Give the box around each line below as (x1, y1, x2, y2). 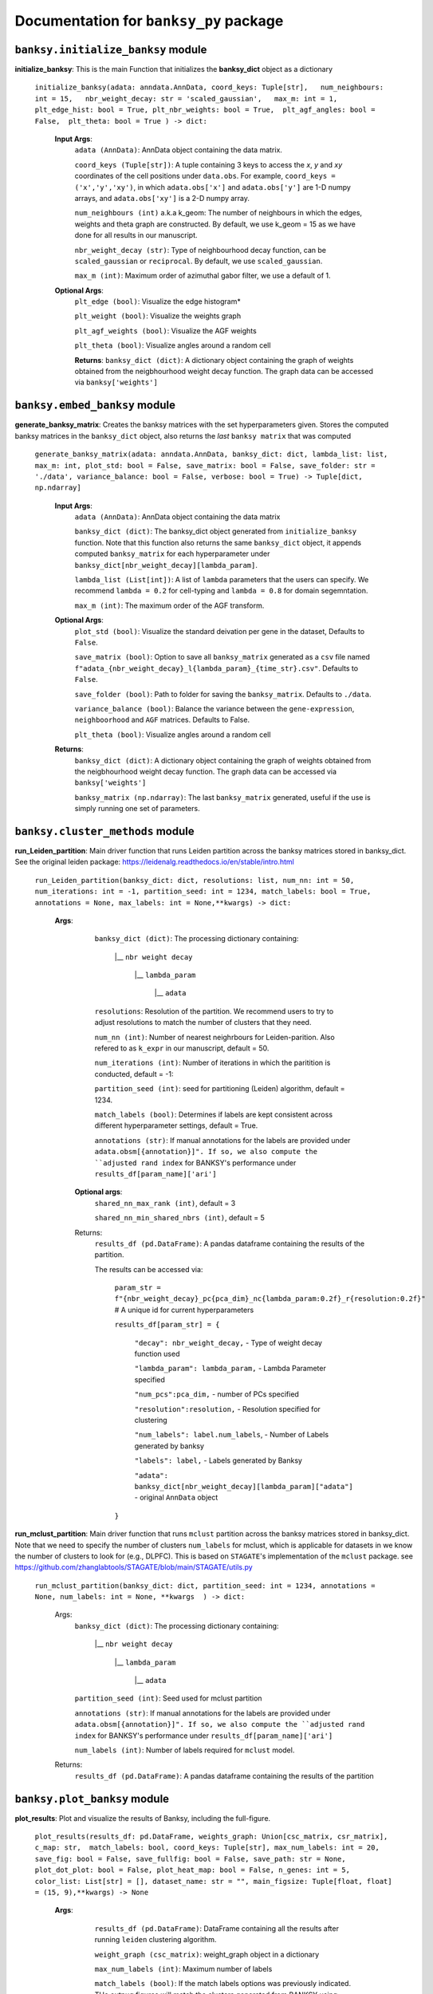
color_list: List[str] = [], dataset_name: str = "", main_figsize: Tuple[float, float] (34, 1877, 392, 1886)
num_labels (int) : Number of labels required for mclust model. (74, 1745, 295, 1755)
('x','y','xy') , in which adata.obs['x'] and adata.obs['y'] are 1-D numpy (74, 182, 351, 191)
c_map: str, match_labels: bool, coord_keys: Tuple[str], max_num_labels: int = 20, (34, 1843, 380, 1852)
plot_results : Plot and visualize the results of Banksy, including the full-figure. (14, 1813, 271, 1823)
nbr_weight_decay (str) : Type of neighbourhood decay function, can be (74, 245, 327, 254)
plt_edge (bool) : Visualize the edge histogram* (74, 297, 241, 306)
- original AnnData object (134, 1492, 218, 1503)
